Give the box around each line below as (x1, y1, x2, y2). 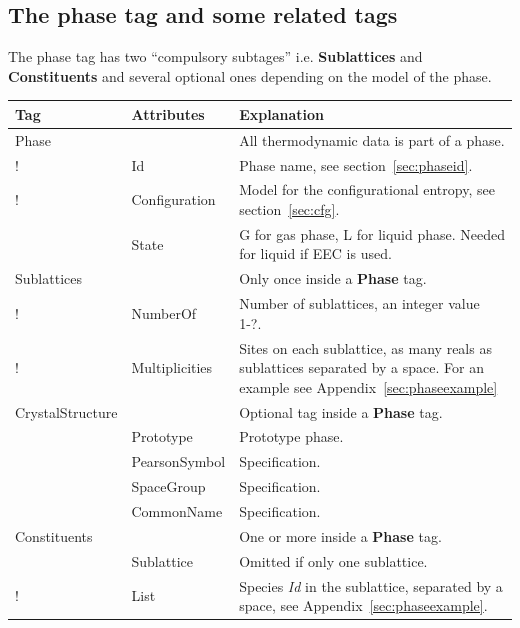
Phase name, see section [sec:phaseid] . (239, 154, 473, 175)
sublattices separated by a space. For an (239, 357, 484, 378)
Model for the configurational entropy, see (239, 179, 495, 200)
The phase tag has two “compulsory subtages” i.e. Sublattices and (8, 46, 423, 67)
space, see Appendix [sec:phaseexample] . (239, 595, 488, 616)
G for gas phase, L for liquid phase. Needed (239, 223, 506, 244)
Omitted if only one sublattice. (239, 550, 428, 571)
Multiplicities (131, 357, 213, 378)
